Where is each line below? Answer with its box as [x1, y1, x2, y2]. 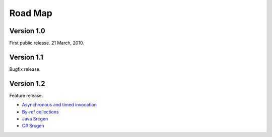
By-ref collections [22, 108, 59, 115]
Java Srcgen [22, 116, 48, 122]
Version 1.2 [9, 79, 45, 88]
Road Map [9, 8, 53, 19]
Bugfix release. [9, 66, 41, 72]
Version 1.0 [9, 27, 45, 35]
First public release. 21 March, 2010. [9, 40, 84, 46]
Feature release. [9, 92, 43, 98]
